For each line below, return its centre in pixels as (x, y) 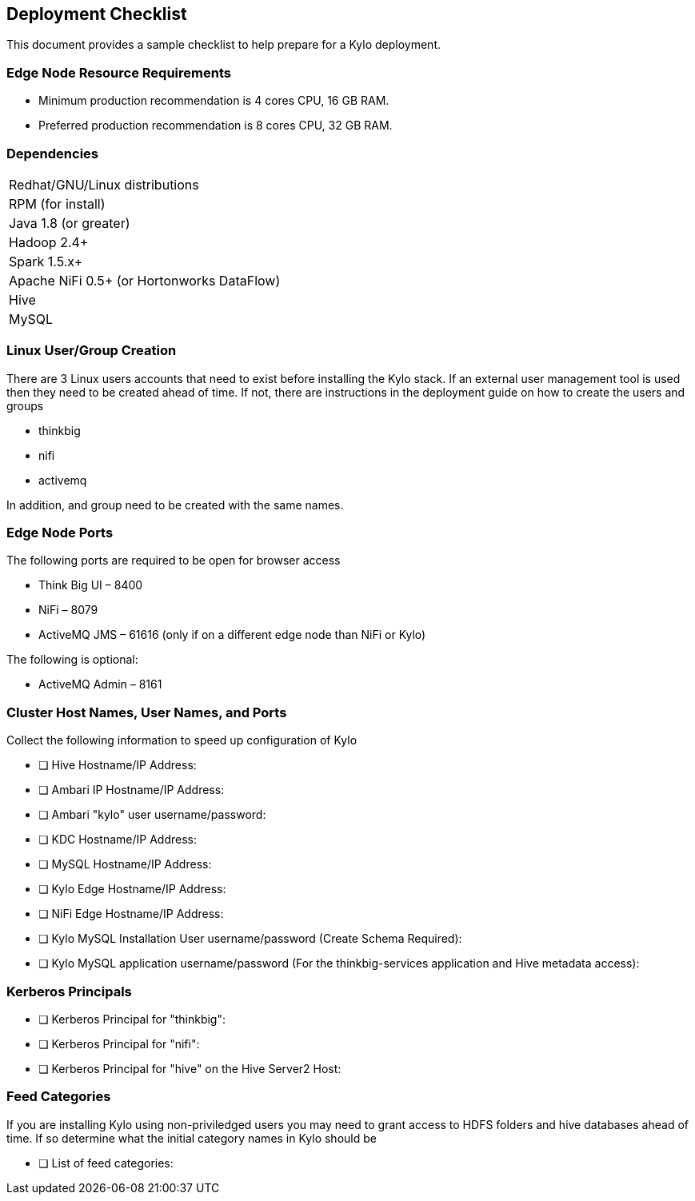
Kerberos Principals (69, 991)
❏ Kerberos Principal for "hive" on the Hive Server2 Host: (190, 1068)
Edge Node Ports (60, 533)
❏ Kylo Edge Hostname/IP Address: (132, 889)
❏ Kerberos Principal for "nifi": (119, 1043)
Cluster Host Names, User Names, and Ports (147, 712)
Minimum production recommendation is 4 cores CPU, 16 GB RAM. (214, 101)
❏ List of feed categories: (106, 1163)
